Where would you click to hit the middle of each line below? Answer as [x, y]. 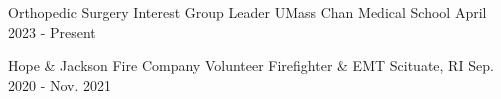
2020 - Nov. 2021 [60, 84]
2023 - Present [52, 31]
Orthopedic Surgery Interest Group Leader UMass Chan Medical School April [247, 12]
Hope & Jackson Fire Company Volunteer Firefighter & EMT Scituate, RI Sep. [251, 65]
